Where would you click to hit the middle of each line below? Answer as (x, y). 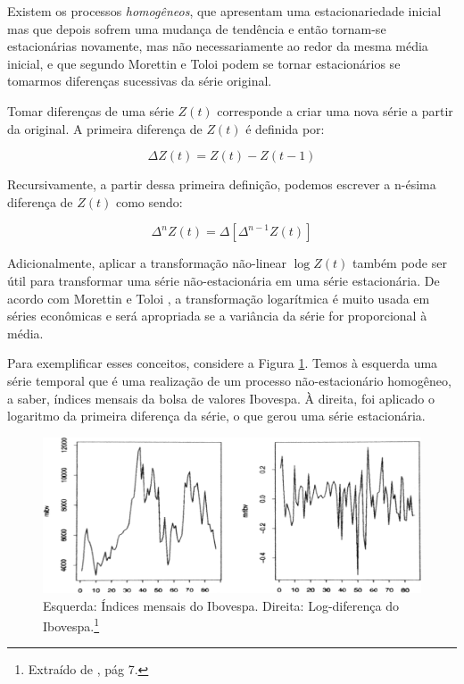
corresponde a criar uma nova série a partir (335, 110)
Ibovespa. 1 (71, 625)
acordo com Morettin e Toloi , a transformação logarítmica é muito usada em (219, 298)
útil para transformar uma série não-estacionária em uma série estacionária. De (224, 280)
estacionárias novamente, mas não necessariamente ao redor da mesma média (218, 46)
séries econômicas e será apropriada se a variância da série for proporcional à (217, 316)
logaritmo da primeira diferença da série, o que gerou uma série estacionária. (216, 416)
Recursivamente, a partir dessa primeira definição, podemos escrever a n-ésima (222, 184)
